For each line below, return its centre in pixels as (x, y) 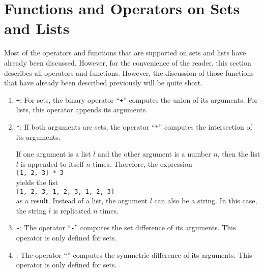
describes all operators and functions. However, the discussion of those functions (129, 72)
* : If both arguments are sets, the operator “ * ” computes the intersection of (134, 126)
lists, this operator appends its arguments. (82, 110)
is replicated (72, 210)
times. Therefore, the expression (142, 163)
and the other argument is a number (154, 154)
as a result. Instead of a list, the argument (82, 201)
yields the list (37, 182)
